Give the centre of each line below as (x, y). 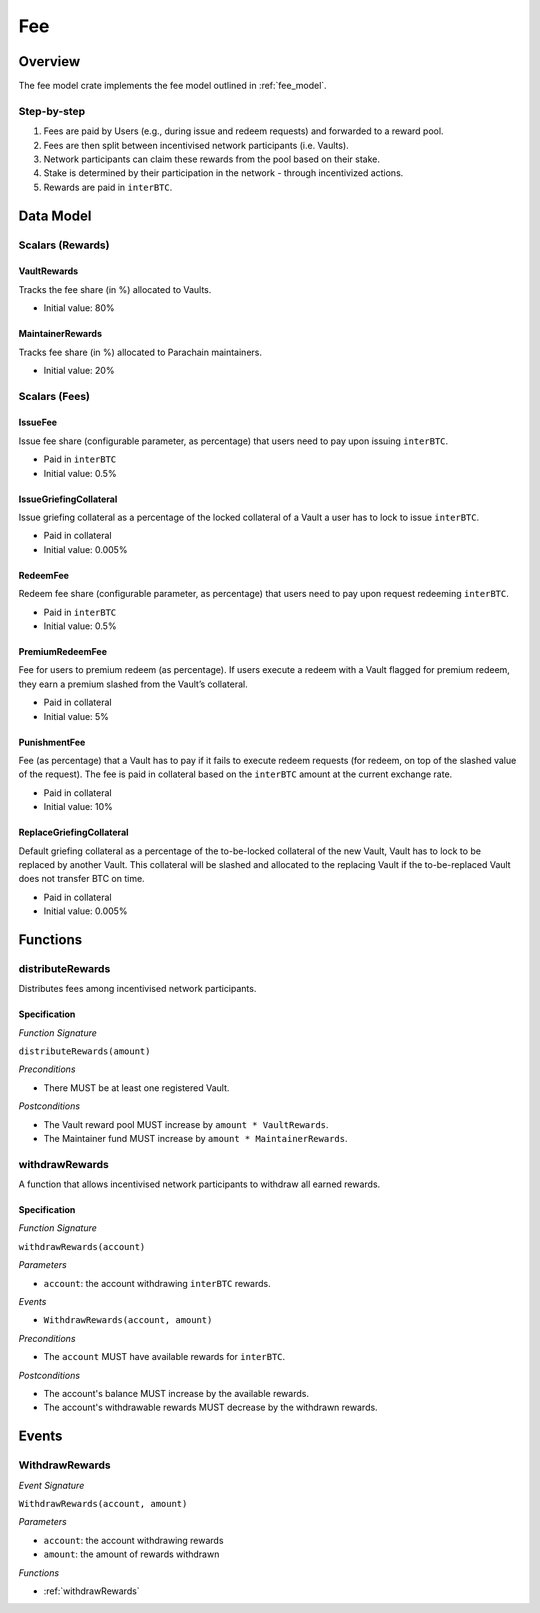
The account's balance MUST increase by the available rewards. (176, 1393)
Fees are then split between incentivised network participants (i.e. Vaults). (196, 145)
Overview (49, 61)
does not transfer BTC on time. (81, 879)
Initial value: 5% (76, 716)
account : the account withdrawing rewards (133, 1540)
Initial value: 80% (79, 308)
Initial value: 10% (78, 807)
